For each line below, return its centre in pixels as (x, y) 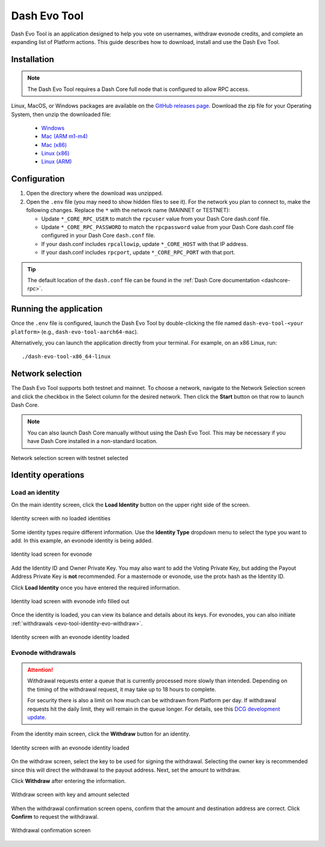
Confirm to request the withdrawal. (55, 817)
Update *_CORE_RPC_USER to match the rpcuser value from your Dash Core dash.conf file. (156, 219)
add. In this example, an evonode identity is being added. (82, 540)
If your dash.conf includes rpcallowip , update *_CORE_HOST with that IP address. (144, 244)
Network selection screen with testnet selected (70, 458)
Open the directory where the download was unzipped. (94, 194)
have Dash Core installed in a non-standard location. (92, 441)
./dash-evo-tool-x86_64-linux (67, 357)
